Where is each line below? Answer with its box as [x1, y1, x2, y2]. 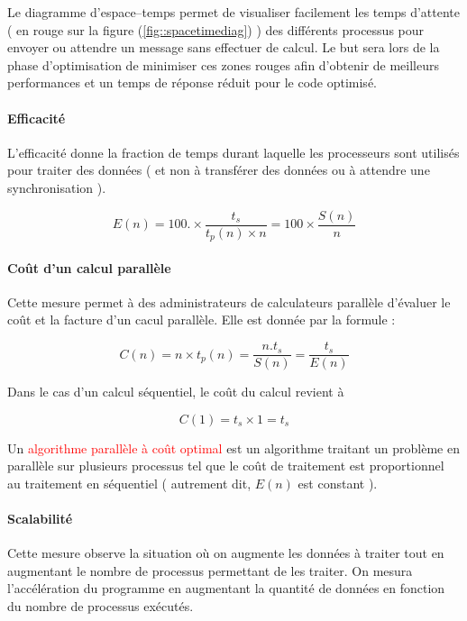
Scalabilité [7, 509, 73, 528]
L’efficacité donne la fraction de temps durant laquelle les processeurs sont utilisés [7, 142, 460, 161]
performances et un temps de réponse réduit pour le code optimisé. [7, 73, 377, 92]
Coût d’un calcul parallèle [7, 258, 171, 277]
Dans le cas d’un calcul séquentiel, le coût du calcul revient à [7, 382, 344, 401]
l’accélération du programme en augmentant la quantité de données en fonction [7, 579, 445, 598]
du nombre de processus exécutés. [7, 597, 194, 616]
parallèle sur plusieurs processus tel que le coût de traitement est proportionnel [7, 456, 444, 475]
